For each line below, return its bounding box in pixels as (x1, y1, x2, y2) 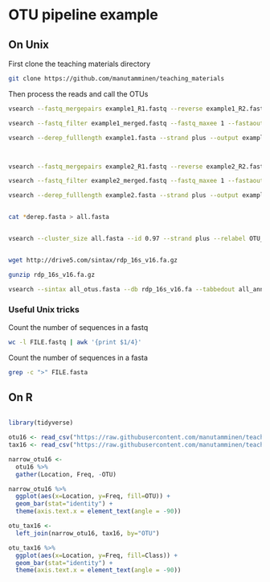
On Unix (8, 38, 50, 52)
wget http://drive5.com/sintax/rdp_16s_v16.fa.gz (8, 256, 178, 264)
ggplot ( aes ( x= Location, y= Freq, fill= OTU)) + (15, 493, 171, 501)
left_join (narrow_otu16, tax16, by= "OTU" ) (15, 529, 160, 537)
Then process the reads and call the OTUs (8, 89, 149, 98)
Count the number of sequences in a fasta (8, 353, 149, 362)
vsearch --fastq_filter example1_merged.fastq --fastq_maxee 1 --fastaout (8, 119, 264, 127)
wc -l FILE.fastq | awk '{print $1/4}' (8, 338, 142, 346)
